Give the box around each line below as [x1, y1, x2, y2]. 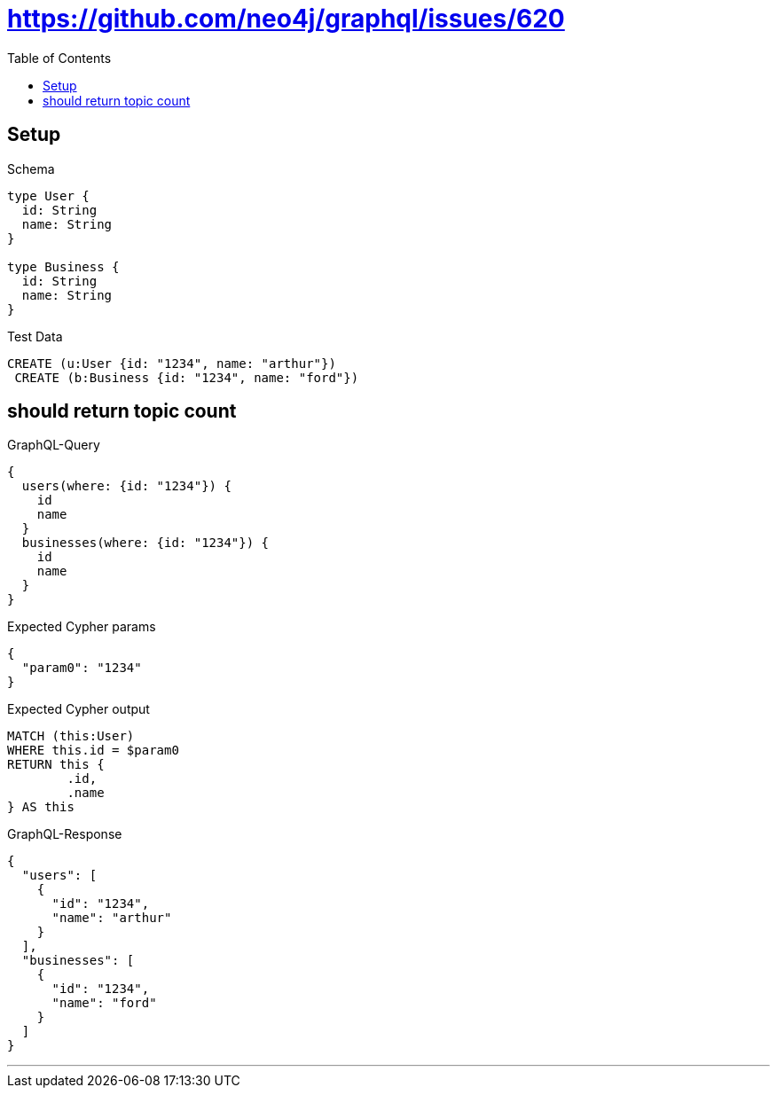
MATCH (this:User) [7, 729, 135, 744]
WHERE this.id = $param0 [7, 743, 179, 758]
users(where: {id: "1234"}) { [21, 479, 232, 494]
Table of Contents [7, 50, 112, 66]
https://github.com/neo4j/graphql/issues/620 [7, 4, 565, 34]
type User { [7, 188, 90, 203]
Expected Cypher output [7, 701, 150, 717]
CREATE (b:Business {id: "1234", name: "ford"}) [14, 370, 359, 385]
